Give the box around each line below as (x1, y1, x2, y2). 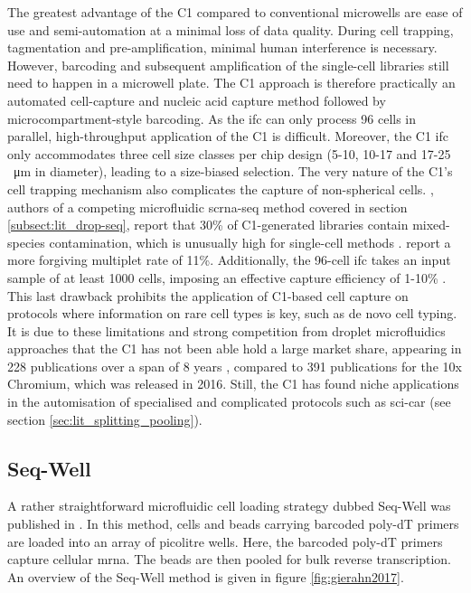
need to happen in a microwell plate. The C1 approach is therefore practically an (7, 73, 456, 92)
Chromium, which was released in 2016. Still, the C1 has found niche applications (7, 374, 459, 393)
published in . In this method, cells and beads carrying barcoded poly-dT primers (7, 514, 459, 533)
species (7, 232, 45, 251)
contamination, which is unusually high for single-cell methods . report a (49, 232, 451, 251)
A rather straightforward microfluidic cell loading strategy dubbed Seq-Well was (7, 496, 451, 515)
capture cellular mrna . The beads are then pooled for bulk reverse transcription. (7, 550, 452, 569)
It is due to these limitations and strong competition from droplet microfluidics (7, 321, 446, 340)
